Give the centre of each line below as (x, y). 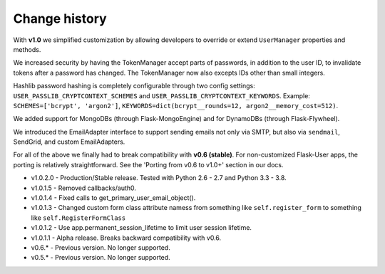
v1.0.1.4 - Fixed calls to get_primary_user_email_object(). (113, 198)
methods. (27, 49)
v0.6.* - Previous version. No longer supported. (101, 247)
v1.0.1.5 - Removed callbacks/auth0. (84, 188)
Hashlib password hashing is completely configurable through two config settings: (134, 86)
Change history (60, 19)
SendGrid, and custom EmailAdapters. (69, 142)
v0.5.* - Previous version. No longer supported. (101, 258)
